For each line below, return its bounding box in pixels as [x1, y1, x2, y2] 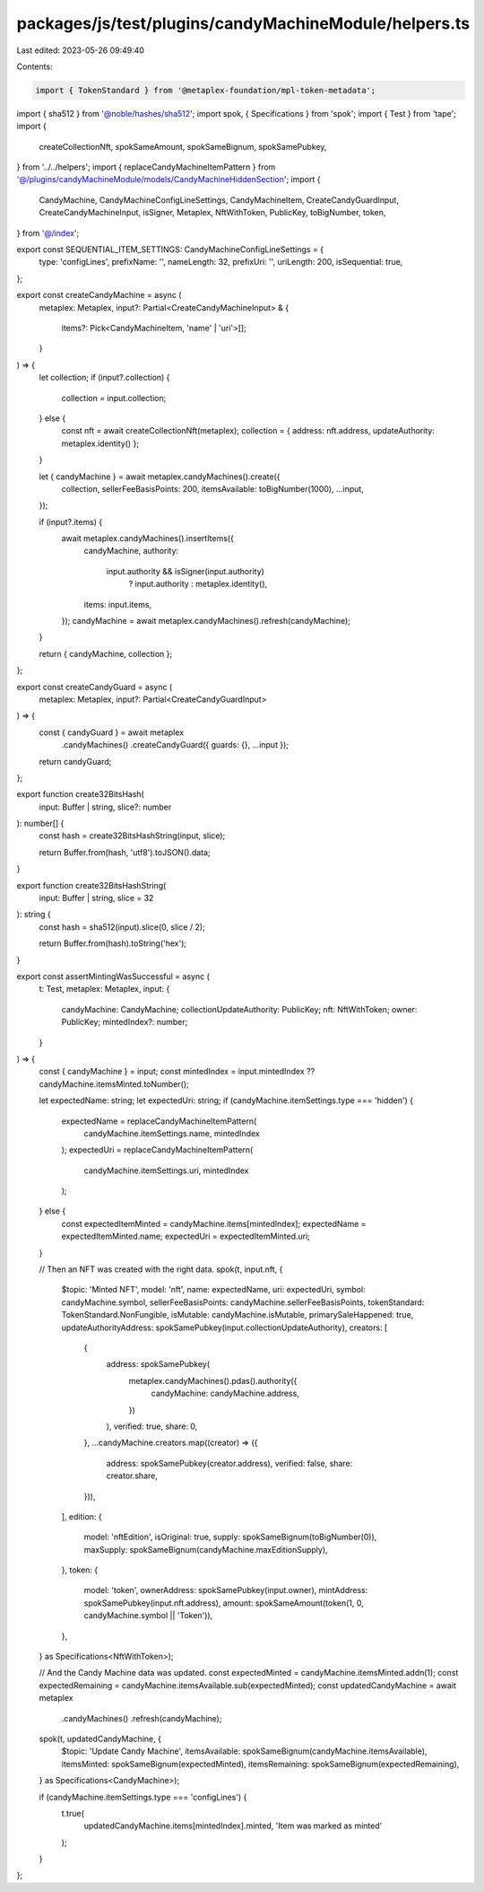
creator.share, [106, 1470, 159, 1481]
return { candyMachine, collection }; [39, 648, 173, 659]
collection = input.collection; [61, 392, 167, 403]
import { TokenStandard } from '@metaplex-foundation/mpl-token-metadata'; [35, 85, 376, 95]
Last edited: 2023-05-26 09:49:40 [16, 45, 145, 56]
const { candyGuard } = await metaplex [39, 727, 184, 738]
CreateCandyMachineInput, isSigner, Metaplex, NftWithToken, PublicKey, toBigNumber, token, [39, 207, 386, 218]
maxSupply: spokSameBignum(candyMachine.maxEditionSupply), [83, 1544, 328, 1555]
